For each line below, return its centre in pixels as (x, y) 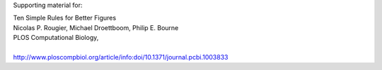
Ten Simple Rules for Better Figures (65, 18)
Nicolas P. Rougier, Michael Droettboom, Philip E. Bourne (96, 27)
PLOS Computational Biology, (56, 38)
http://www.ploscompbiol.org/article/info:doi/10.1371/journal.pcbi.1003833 (121, 57)
